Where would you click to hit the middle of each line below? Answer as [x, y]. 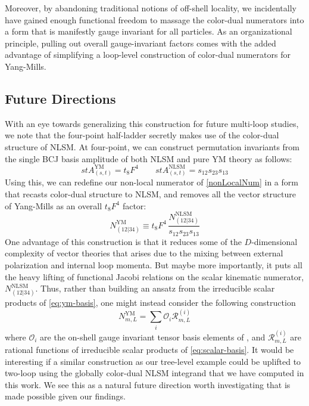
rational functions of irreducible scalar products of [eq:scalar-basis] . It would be [149, 349]
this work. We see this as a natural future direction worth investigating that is [148, 384]
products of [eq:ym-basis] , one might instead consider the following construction [150, 302]
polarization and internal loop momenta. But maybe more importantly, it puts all [154, 265]
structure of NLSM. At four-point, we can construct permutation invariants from [152, 146]
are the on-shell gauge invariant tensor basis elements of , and [153, 337]
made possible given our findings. [65, 396]
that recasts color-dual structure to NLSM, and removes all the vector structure [150, 193]
